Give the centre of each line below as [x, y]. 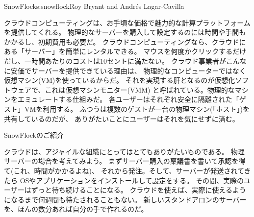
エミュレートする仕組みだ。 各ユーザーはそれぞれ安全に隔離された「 [128, 99]
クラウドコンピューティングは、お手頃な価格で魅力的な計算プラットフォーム [127, 22]
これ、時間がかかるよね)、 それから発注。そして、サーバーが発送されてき [132, 170]
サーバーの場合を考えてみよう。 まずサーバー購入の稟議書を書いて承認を [121, 161]
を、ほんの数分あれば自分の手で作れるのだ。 [76, 209]
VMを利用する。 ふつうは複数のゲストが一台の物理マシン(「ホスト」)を [137, 108]
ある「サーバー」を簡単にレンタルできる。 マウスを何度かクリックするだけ [125, 51]
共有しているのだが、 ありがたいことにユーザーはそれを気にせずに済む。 [122, 118]
